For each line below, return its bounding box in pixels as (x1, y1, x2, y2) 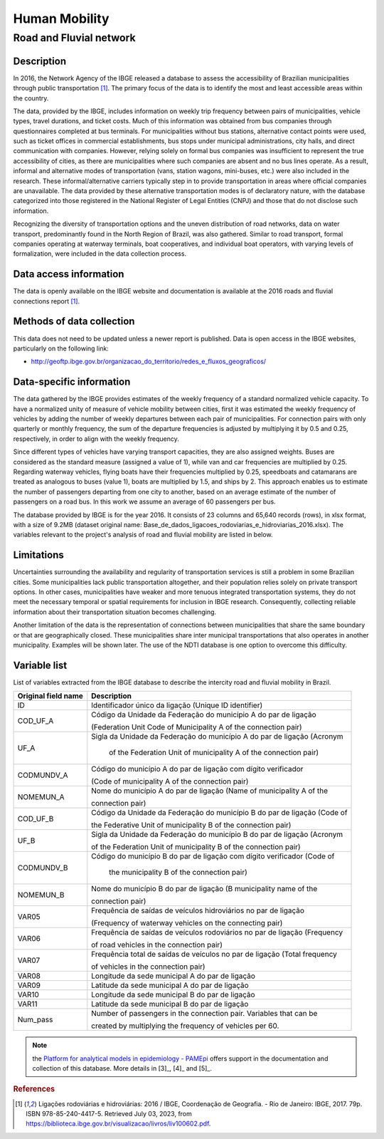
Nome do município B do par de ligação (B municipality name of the (91, 884, 318, 894)
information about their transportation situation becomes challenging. (13, 608, 217, 616)
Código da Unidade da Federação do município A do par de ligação (91, 709, 316, 719)
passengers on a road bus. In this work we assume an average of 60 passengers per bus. (13, 497, 277, 506)
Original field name (17, 691, 83, 701)
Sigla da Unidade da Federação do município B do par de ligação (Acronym (91, 830, 343, 840)
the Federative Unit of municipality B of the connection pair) (91, 820, 292, 830)
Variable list (13, 659, 68, 671)
